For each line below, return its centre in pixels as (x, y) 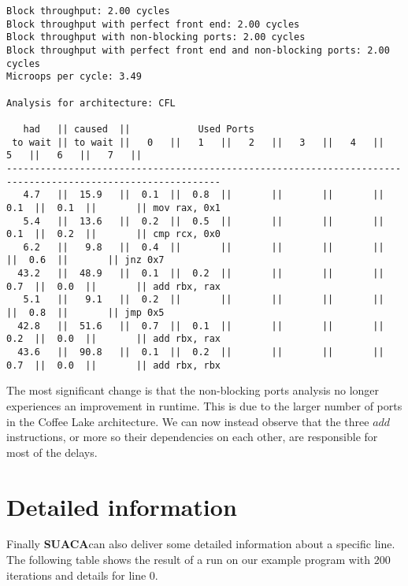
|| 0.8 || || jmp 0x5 (85, 313)
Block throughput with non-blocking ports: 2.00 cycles (156, 37)
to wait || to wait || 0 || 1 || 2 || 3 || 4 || (198, 142)
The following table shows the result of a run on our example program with (189, 560)
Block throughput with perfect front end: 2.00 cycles (153, 24)
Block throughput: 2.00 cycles (88, 11)
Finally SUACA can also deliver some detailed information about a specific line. (201, 544)
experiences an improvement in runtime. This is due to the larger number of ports (204, 405)
